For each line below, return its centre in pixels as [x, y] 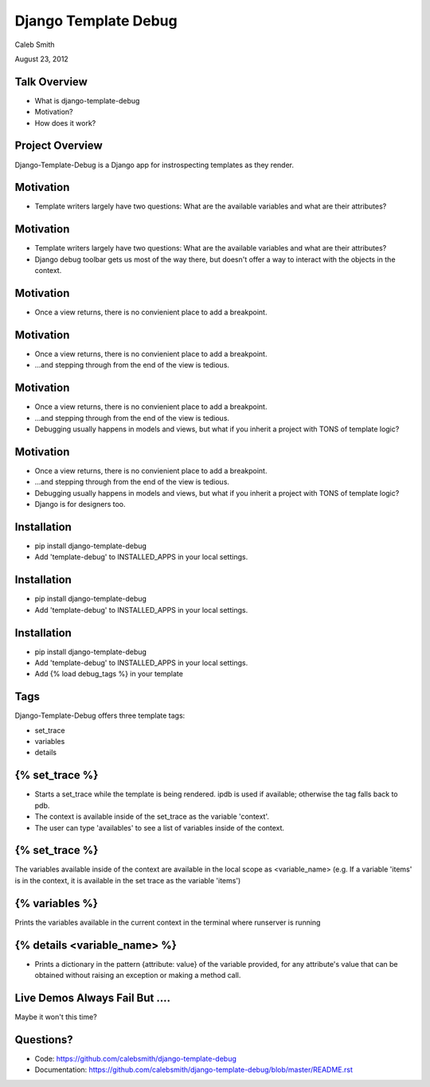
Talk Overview [51, 82]
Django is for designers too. [80, 505]
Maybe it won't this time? [56, 1017]
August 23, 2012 [42, 59]
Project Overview [59, 146]
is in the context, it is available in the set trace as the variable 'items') [128, 880]
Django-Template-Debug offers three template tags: [100, 715]
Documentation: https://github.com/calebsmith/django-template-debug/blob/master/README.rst [194, 1069]
